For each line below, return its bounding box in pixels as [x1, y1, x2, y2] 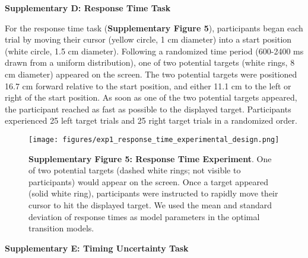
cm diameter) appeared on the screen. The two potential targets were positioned [5, 67, 297, 80]
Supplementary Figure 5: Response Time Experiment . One [28, 152, 272, 165]
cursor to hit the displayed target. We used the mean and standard [28, 198, 272, 211]
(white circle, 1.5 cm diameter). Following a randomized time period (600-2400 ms [5, 44, 304, 57]
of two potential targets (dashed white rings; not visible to [28, 164, 241, 176]
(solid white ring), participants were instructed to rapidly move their [28, 187, 278, 199]
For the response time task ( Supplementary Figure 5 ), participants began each [5, 21, 303, 34]
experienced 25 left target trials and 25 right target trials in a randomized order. [5, 114, 297, 127]
